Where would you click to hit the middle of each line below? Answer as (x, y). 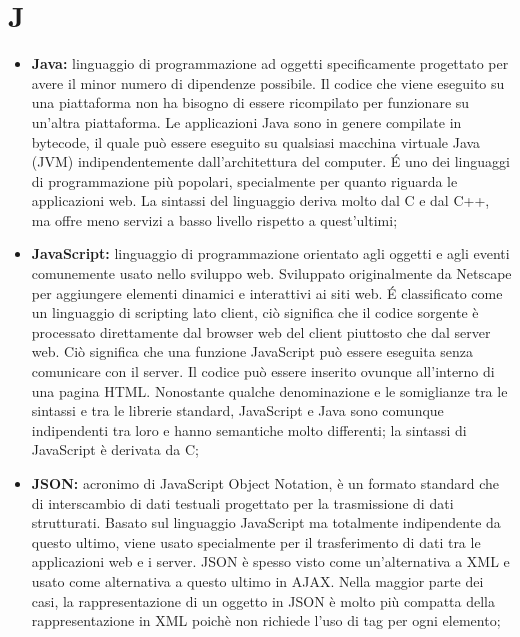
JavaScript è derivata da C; (115, 449)
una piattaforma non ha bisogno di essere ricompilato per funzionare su (250, 102)
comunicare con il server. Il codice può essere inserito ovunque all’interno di (263, 371)
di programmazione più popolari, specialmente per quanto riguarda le (244, 180)
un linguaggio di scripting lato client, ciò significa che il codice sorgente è (255, 312)
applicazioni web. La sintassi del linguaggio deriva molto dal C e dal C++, (260, 200)
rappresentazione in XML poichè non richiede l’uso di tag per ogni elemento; (266, 620)
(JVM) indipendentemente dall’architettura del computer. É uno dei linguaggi (270, 161)
